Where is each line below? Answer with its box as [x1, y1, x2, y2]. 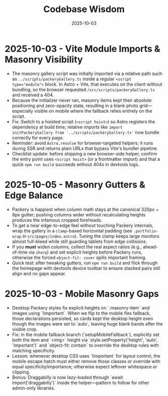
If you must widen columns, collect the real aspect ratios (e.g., [12, 244, 142, 250]
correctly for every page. [12, 134, 64, 140]
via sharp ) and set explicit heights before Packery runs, [28, 249, 143, 255]
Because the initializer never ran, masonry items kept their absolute [12, 97, 152, 103]
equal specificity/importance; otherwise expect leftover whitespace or [12, 363, 157, 369]
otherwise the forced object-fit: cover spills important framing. [12, 254, 147, 260]
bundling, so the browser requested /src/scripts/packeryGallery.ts [12, 87, 155, 93]
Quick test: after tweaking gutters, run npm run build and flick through [12, 260, 158, 266]
